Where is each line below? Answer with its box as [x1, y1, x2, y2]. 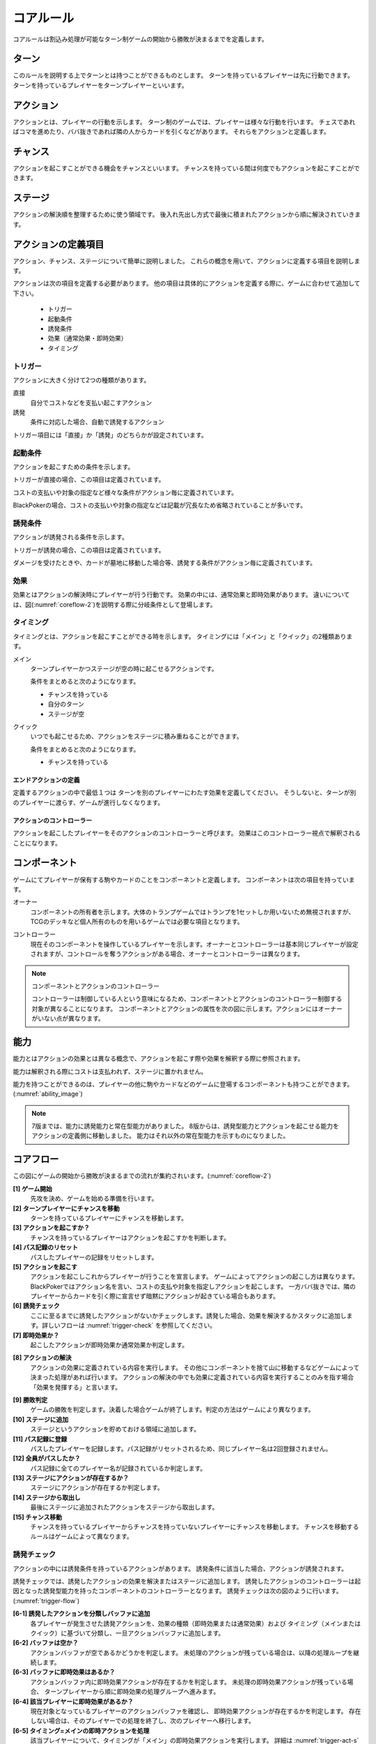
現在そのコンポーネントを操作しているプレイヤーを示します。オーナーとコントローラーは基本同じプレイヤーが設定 [30, 940, 359, 948]
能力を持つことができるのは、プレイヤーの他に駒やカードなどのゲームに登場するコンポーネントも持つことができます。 [13, 1080, 354, 1088]
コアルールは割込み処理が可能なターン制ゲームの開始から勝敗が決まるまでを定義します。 [13, 35, 268, 43]
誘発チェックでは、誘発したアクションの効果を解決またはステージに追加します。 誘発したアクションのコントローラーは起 [13, 1577, 361, 1585]
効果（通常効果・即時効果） [47, 334, 127, 343]
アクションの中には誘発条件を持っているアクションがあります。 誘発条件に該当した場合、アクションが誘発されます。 [13, 1564, 348, 1572]
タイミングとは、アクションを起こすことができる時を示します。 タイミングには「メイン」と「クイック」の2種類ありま [13, 632, 353, 640]
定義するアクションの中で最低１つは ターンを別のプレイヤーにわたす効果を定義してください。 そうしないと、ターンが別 [13, 788, 357, 797]
